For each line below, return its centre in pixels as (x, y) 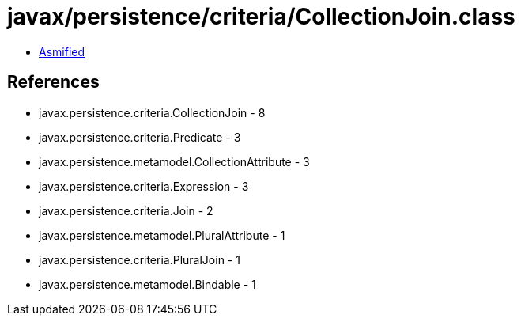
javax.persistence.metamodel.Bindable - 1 (147, 284)
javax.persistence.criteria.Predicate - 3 (140, 137)
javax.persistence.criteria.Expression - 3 (144, 186)
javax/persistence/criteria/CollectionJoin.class (261, 17)
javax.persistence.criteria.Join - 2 (126, 210)
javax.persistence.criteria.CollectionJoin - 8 (152, 112)
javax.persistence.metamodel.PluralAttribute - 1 (162, 235)
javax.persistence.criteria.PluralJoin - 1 (140, 259)
